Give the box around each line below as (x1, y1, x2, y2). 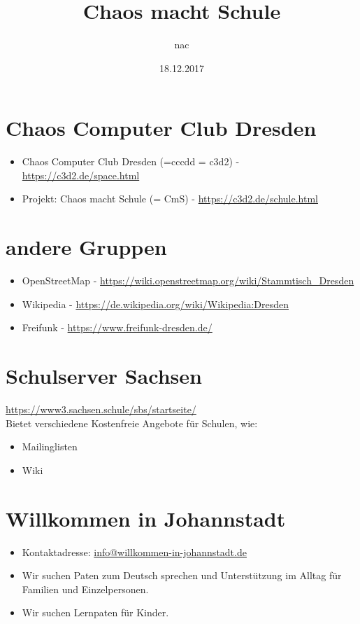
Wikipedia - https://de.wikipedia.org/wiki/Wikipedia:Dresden (22, 296, 289, 311)
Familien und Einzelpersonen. (22, 581, 149, 596)
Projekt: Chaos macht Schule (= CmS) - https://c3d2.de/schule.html (22, 191, 318, 206)
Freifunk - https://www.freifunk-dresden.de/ (22, 320, 213, 335)
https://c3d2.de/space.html (22, 167, 140, 182)
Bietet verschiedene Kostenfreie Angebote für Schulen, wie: (6, 415, 258, 430)
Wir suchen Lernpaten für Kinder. (22, 605, 169, 620)
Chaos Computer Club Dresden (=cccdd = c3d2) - (22, 154, 240, 169)
